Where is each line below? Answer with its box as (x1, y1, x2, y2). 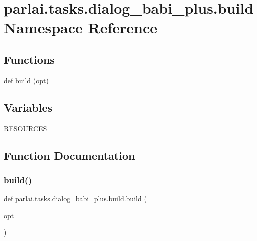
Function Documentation (4, 147, 135, 163)
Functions (4, 51, 55, 67)
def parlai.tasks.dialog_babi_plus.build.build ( (4, 193, 147, 204)
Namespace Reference (4, 17, 157, 38)
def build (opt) (4, 75, 49, 85)
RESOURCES (4, 123, 47, 133)
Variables (4, 99, 53, 115)
